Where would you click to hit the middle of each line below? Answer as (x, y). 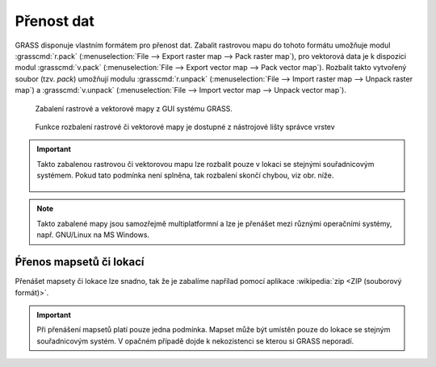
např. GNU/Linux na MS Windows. (93, 235)
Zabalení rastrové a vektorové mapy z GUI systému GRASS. (134, 108)
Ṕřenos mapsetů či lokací (80, 262)
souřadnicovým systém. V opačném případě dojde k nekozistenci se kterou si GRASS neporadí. (195, 341)
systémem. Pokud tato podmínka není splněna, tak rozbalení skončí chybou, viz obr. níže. (185, 175)
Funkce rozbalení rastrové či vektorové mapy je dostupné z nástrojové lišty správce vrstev (185, 127)
